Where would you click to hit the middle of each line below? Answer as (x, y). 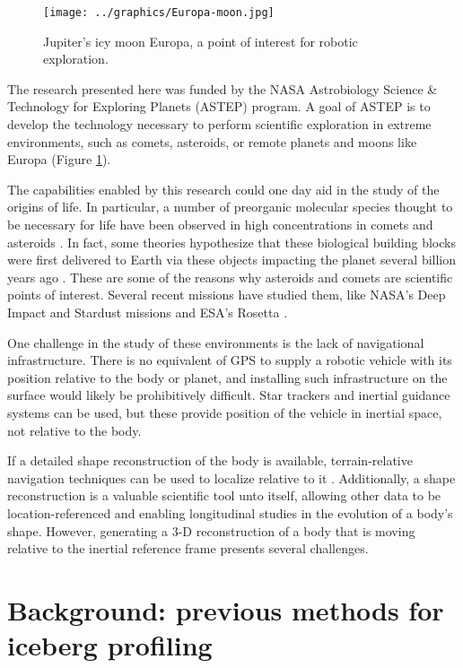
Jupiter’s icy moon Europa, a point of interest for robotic (201, 41)
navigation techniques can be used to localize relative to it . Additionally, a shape (231, 477)
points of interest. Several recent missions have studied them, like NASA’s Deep (227, 295)
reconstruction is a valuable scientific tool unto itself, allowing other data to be (224, 495)
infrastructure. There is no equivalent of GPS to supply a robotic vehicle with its (230, 360)
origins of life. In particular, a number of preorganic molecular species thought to (230, 207)
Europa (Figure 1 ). (59, 159)
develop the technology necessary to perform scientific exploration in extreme (219, 124)
